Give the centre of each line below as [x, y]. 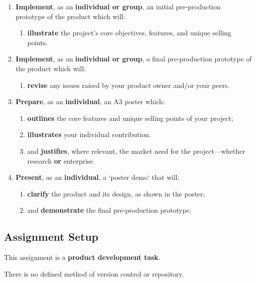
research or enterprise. [61, 160]
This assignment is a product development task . [82, 257]
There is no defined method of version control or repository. [94, 273]
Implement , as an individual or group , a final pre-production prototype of [134, 59]
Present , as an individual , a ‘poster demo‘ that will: [97, 177]
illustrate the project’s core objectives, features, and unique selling [129, 33]
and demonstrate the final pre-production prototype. [110, 210]
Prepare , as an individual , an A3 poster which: [90, 101]
